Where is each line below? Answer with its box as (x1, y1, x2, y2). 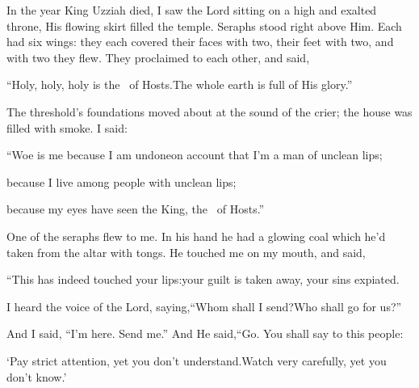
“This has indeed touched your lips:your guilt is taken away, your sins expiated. (6, 271, 400, 288)
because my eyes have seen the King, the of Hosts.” (6, 200, 265, 217)
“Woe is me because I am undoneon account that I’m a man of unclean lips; (6, 146, 383, 163)
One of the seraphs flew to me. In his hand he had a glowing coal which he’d (6, 227, 386, 244)
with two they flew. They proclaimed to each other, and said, (6, 48, 310, 65)
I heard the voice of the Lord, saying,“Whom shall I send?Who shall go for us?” (6, 297, 402, 314)
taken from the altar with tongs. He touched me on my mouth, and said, (6, 243, 366, 260)
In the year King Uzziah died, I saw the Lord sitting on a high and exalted (6, 2, 377, 18)
